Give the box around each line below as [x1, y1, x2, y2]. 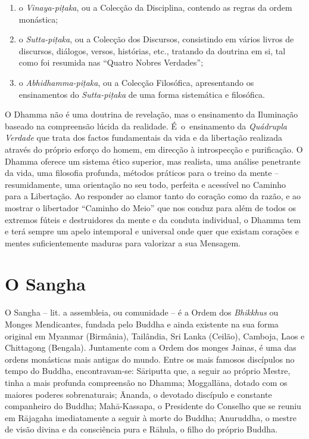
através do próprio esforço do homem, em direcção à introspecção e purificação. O [5, 143, 303, 155]
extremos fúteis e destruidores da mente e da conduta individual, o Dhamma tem [5, 213, 301, 225]
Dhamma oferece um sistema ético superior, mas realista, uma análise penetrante [5, 154, 301, 167]
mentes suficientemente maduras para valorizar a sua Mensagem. [5, 236, 241, 249]
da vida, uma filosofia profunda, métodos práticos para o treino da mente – [5, 166, 279, 179]
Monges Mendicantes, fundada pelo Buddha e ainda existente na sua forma [5, 318, 279, 330]
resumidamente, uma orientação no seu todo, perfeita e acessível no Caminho [5, 178, 286, 190]
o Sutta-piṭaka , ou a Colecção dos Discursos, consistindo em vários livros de [18, 33, 294, 45]
